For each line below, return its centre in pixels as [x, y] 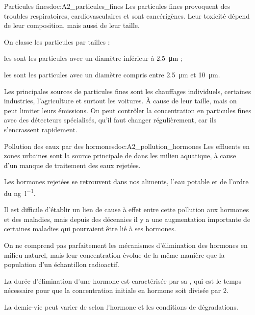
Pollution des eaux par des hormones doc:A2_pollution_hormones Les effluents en [127, 146]
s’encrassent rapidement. [41, 129]
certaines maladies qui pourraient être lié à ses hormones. [90, 229]
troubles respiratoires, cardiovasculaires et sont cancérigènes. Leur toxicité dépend [127, 15]
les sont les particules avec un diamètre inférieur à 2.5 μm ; [93, 58]
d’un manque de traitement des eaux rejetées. [72, 165]
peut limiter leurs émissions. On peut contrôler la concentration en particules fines [127, 110]
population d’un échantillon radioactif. [62, 264]
